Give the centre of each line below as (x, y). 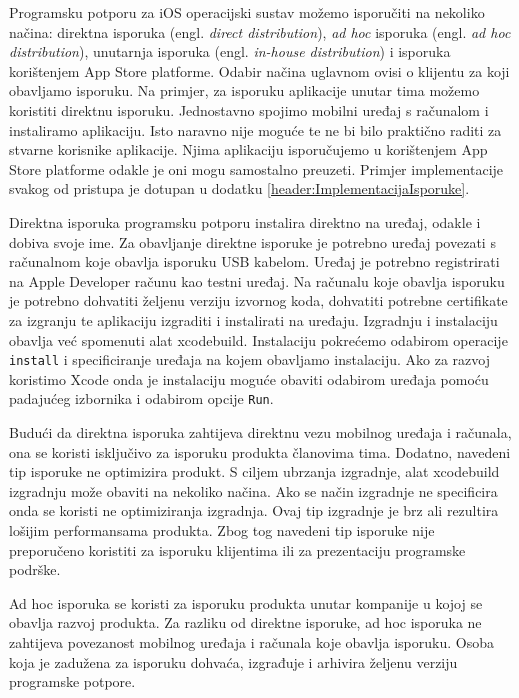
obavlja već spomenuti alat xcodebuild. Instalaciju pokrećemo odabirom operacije (258, 339)
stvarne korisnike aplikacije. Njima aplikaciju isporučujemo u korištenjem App (248, 149)
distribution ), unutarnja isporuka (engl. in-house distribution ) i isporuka (230, 51)
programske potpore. (72, 681)
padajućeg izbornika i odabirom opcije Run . (141, 398)
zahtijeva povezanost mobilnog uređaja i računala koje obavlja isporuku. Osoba (251, 641)
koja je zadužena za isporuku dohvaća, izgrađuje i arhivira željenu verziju (233, 661)
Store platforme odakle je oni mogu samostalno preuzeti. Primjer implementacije (256, 168)
